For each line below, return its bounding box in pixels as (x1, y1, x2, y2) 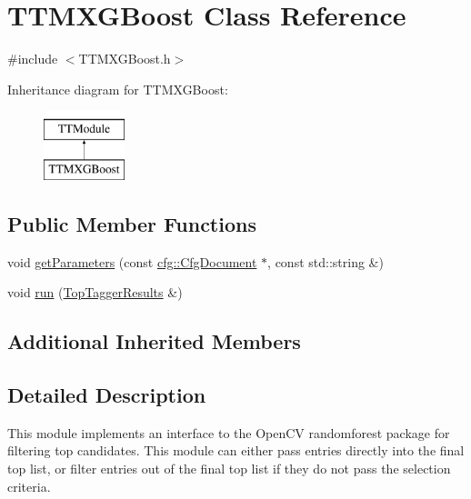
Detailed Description (7, 381, 206, 409)
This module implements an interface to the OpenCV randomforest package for (7, 423, 450, 442)
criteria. (7, 476, 51, 495)
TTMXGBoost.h (78, 49, 171, 68)
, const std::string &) (267, 252, 384, 271)
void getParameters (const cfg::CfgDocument (7, 252, 257, 271)
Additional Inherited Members (7, 327, 301, 355)
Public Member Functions (7, 209, 256, 237)
